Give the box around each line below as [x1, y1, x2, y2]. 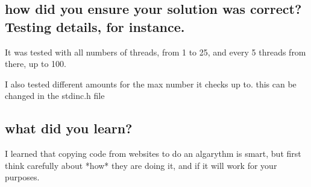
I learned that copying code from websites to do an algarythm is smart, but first [5, 147, 301, 160]
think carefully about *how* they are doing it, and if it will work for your [5, 159, 277, 171]
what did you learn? [5, 119, 133, 138]
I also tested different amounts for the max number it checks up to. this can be [5, 77, 297, 90]
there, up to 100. [5, 57, 66, 70]
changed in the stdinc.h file [5, 89, 105, 102]
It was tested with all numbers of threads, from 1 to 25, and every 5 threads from [5, 45, 306, 58]
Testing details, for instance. [5, 17, 185, 36]
